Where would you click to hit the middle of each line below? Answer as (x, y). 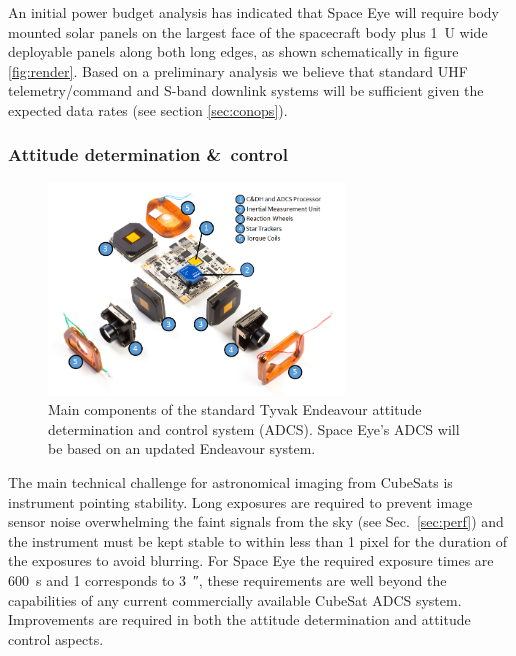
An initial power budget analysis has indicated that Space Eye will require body (253, 12)
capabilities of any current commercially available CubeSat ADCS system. (235, 599)
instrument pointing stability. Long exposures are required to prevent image (240, 501)
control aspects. (56, 638)
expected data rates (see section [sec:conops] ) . (148, 109)
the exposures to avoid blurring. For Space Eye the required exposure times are (251, 560)
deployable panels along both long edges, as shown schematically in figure (233, 51)
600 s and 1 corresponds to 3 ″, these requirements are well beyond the (227, 579)
